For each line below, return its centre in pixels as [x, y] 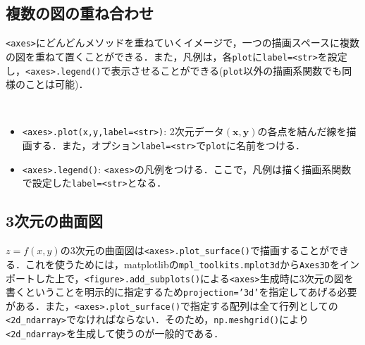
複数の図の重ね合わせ [80, 13]
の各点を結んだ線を [302, 131]
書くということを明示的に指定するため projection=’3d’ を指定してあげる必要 [181, 292]
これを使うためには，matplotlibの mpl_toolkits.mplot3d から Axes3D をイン [192, 264]
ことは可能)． [57, 84]
